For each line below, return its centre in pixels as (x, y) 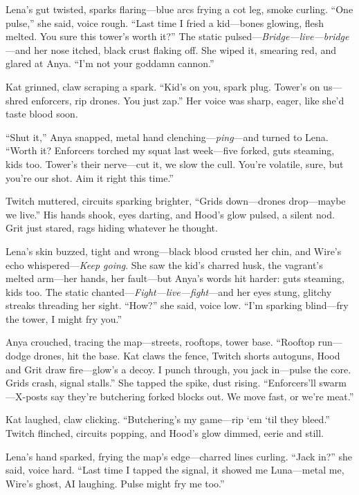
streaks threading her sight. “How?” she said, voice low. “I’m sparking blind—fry (177, 305)
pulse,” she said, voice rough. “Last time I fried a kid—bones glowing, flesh (165, 22)
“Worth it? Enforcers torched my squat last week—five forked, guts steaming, (170, 150)
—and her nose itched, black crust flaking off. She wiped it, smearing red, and (171, 49)
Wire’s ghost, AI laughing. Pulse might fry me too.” (115, 483)
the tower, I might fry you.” (64, 318)
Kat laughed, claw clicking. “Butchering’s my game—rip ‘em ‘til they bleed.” (168, 419)
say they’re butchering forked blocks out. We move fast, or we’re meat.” (202, 396)
